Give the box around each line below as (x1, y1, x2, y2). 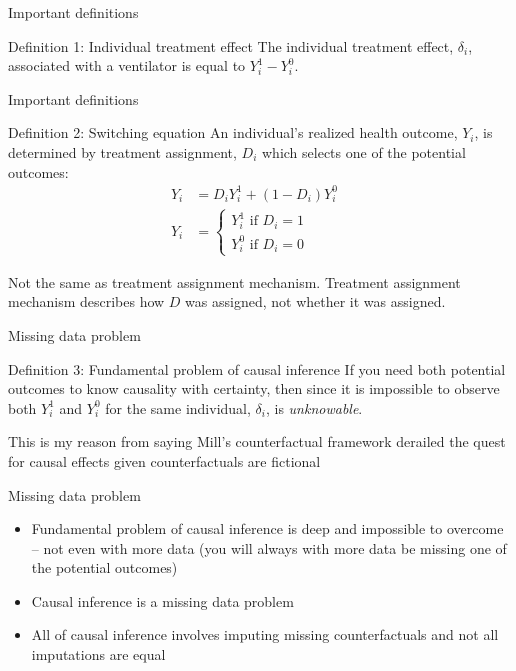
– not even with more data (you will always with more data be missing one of (31, 537, 507, 558)
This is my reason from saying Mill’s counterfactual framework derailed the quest (8, 431, 506, 452)
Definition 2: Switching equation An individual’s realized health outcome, (8, 122, 458, 143)
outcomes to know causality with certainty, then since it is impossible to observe (8, 378, 500, 399)
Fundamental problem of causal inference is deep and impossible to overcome (31, 518, 504, 539)
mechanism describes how (8, 291, 165, 312)
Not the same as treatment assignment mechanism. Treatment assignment (8, 271, 461, 292)
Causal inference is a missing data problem (31, 590, 294, 611)
